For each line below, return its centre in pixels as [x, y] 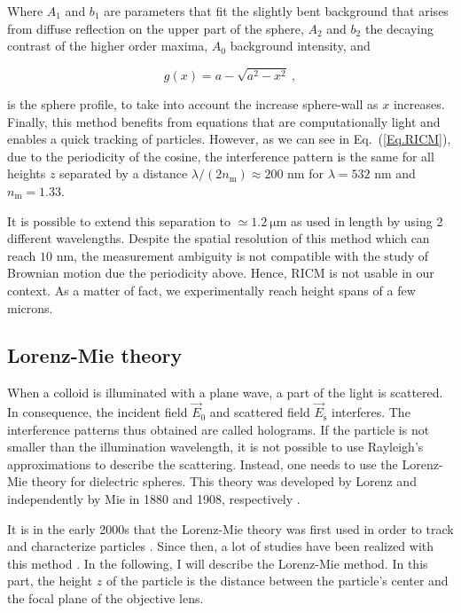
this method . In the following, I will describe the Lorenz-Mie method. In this [218, 563]
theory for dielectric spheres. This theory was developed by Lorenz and [224, 481]
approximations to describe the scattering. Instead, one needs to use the [203, 464]
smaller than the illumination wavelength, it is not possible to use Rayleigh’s [215, 447]
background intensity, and [300, 46]
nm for [305, 173]
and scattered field [260, 412]
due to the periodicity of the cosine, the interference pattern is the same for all [221, 156]
